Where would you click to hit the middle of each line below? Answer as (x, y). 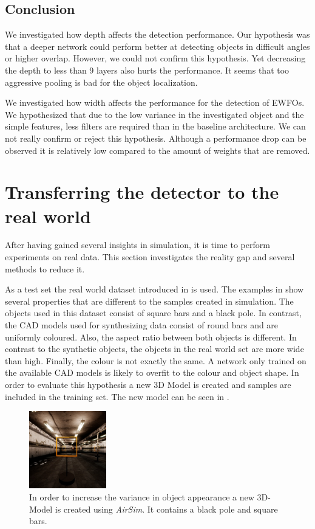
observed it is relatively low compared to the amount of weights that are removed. (157, 150)
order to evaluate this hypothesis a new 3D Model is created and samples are (148, 384)
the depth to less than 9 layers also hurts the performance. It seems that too (147, 70)
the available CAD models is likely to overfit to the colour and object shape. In (152, 372)
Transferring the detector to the (142, 192)
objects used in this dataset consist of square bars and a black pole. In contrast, (153, 313)
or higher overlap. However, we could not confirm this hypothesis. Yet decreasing (155, 58)
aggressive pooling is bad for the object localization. (101, 82)
